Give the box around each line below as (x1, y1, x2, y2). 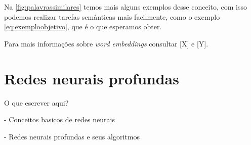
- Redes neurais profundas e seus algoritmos (4, 131, 140, 141)
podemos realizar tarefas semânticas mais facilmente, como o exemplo (4, 11, 220, 22)
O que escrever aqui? (4, 97, 69, 108)
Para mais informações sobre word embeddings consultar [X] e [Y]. (4, 38, 208, 49)
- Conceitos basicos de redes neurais (4, 114, 115, 125)
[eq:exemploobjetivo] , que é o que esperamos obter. (4, 21, 162, 32)
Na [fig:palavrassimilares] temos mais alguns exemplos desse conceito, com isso (4, 2, 247, 12)
